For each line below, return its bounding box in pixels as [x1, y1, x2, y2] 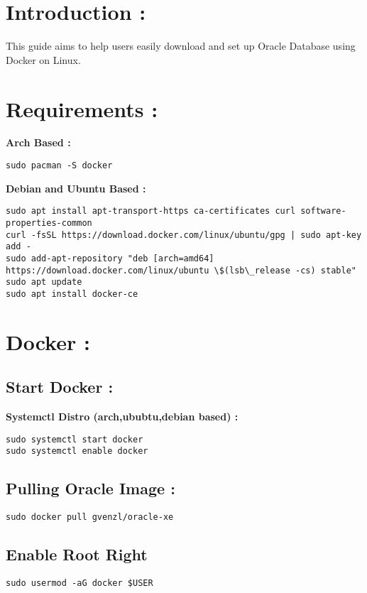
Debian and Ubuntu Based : [6, 180, 146, 195]
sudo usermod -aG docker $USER [6, 578, 153, 589]
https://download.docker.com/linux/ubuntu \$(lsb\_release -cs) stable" [6, 265, 356, 276]
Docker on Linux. [6, 52, 81, 67]
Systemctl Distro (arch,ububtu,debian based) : [6, 409, 239, 424]
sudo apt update [6, 277, 82, 288]
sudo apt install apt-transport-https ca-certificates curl [6, 206, 296, 217]
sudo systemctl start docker [6, 434, 143, 445]
